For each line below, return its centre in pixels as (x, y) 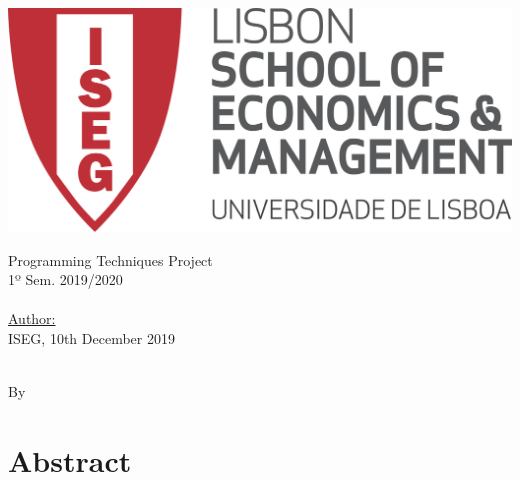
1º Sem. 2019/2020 (65, 279)
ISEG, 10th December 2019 (91, 337)
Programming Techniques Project (110, 259)
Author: (32, 318)
